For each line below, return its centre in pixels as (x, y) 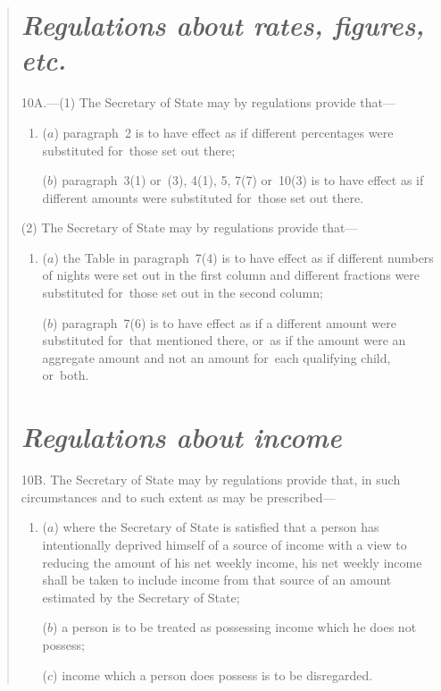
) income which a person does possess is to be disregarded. (213, 674)
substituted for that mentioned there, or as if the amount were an (224, 340)
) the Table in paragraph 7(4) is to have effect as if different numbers (244, 257)
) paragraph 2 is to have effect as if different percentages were (224, 132)
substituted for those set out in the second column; (183, 293)
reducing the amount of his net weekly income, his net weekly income (232, 562)
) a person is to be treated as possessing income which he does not (235, 627)
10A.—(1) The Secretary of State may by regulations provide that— (208, 102)
